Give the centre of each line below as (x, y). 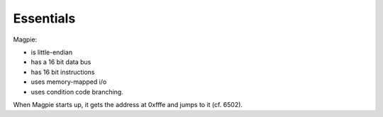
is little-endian (52, 52)
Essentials (44, 18)
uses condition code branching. (77, 92)
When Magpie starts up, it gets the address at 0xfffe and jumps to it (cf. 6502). (128, 104)
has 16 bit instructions (63, 72)
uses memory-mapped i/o (69, 82)
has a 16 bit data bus (61, 62)
